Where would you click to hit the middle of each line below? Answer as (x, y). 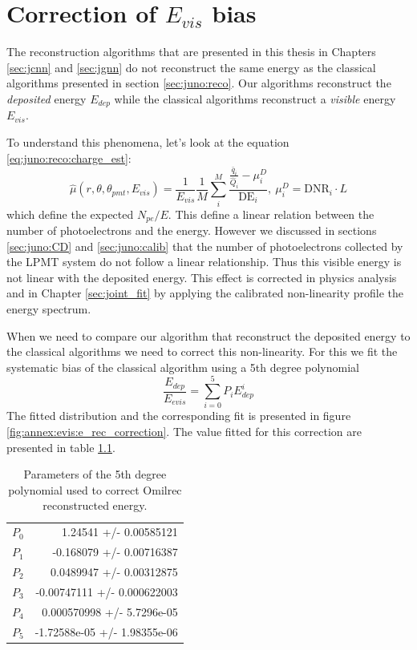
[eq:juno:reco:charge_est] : (69, 157)
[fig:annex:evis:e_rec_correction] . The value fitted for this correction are (184, 432)
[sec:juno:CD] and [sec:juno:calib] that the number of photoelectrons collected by (205, 246)
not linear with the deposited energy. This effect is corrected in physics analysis (202, 277)
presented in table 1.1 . (61, 447)
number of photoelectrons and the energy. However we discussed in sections (192, 230)
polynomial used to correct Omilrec (95, 489)
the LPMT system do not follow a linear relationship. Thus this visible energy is (204, 262)
